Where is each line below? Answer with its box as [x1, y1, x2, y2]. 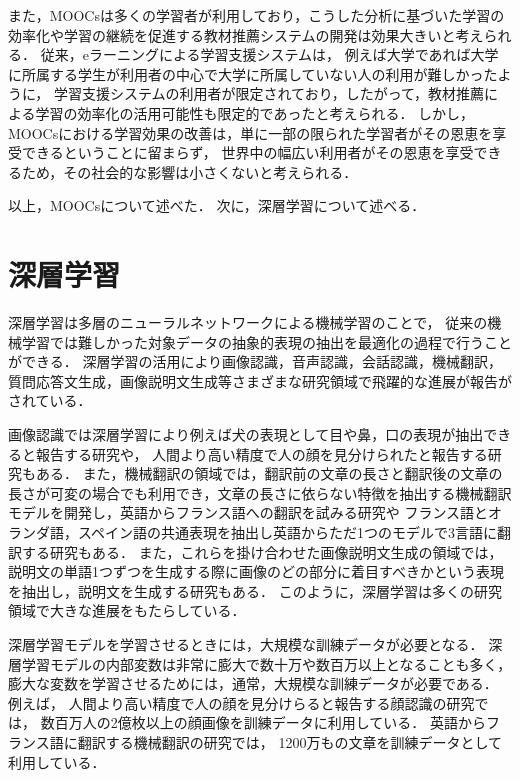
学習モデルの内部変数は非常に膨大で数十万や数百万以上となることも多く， [21, 653, 512, 674]
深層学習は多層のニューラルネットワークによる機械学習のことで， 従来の [8, 312, 488, 333]
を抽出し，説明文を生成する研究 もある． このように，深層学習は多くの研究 [8, 580, 502, 601]
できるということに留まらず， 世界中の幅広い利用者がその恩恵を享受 [21, 142, 474, 163]
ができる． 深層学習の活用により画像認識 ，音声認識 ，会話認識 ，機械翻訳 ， [8, 351, 503, 372]
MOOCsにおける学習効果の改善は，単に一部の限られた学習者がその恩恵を [8, 122, 493, 143]
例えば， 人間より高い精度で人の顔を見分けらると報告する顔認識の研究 [8, 692, 475, 713]
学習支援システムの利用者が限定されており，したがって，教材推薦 [53, 83, 485, 104]
